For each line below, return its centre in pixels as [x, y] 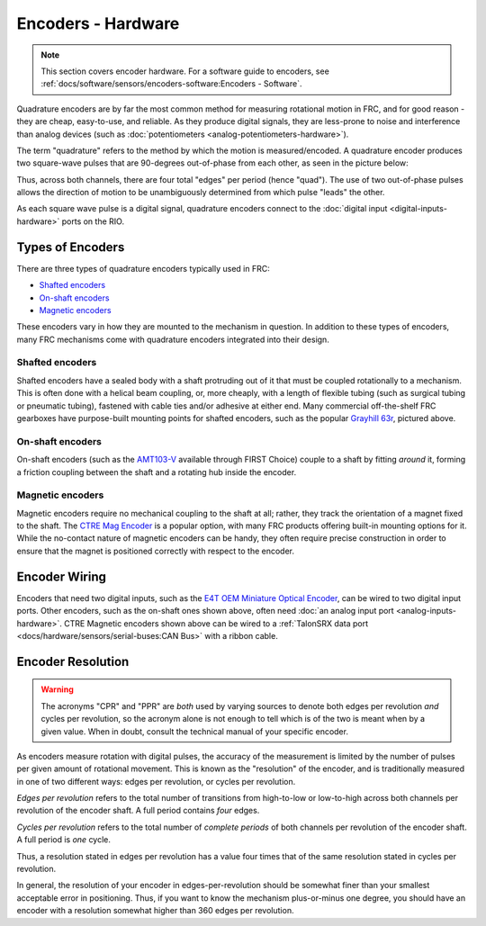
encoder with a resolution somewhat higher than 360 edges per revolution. [155, 911]
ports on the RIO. [93, 221]
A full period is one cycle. [64, 840]
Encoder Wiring [62, 576]
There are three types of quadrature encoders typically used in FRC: [143, 268]
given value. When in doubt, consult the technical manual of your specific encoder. [194, 731]
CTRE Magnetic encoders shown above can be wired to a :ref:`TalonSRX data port [216, 623]
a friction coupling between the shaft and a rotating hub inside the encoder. [157, 472]
